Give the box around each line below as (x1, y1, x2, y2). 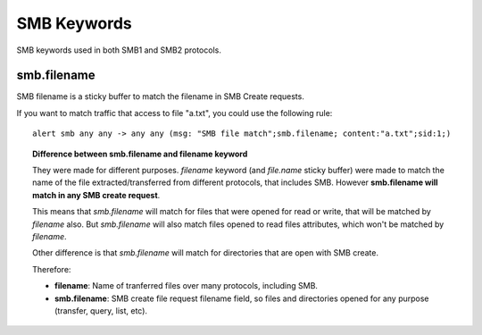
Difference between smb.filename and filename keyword (32, 148, 248, 159)
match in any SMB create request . (32, 189, 161, 200)
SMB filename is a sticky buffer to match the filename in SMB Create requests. (16, 91, 305, 102)
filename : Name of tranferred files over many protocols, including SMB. (54, 281, 319, 291)
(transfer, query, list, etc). (54, 305, 147, 316)
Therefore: (32, 264, 71, 274)
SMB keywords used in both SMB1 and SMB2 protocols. (16, 45, 222, 55)
